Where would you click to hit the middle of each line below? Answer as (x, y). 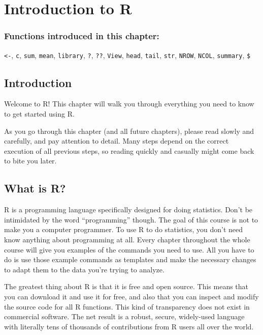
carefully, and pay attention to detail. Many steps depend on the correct (117, 141)
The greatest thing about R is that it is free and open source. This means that (126, 286)
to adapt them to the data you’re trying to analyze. (84, 269)
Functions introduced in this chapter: (82, 36)
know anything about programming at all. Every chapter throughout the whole (127, 239)
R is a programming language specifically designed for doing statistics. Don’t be (128, 210)
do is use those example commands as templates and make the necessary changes (130, 259)
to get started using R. (39, 114)
